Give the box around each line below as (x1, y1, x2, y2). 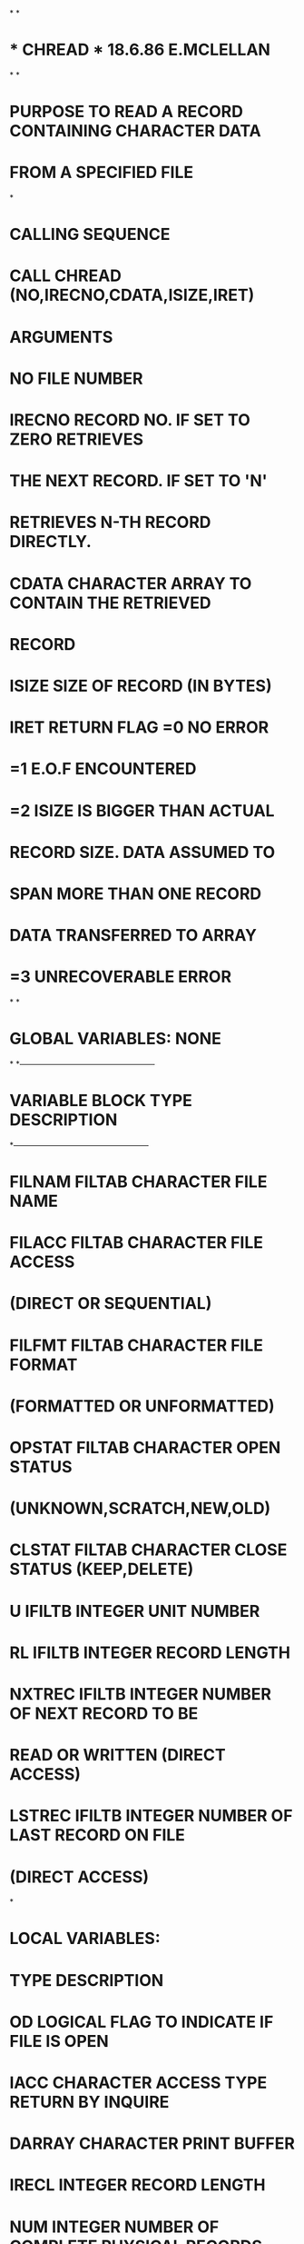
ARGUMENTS (9, 326, 113, 347)
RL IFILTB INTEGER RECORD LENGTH (9, 1642, 290, 1662)
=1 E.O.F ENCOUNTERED (9, 759, 197, 780)
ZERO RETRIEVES (9, 429, 143, 449)
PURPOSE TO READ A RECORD (9, 102, 243, 122)
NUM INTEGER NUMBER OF (9, 2217, 220, 2237)
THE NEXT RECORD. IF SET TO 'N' (9, 471, 268, 492)
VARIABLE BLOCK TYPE (9, 1091, 192, 1112)
